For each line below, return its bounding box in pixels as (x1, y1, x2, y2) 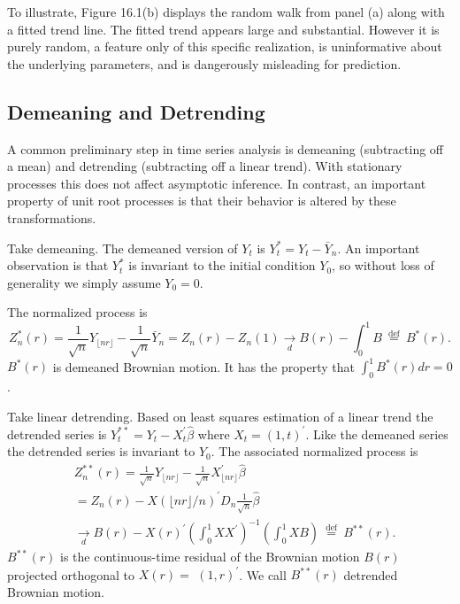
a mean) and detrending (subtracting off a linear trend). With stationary (7, 157, 402, 175)
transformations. (7, 208, 96, 227)
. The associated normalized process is (211, 442, 418, 461)
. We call (239, 565, 287, 584)
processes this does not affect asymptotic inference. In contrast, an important (7, 174, 426, 192)
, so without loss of (332, 256, 434, 275)
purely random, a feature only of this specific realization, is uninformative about (7, 37, 442, 56)
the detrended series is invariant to (7, 442, 195, 461)
